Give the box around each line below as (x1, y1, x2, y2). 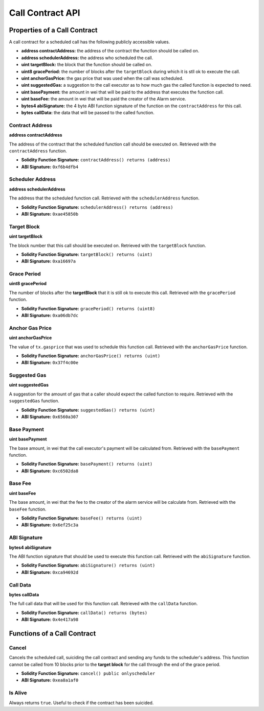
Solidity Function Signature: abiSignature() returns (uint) (21, 563, 155, 568)
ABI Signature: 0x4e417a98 (21, 616, 79, 622)
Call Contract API (9, 7, 80, 18)
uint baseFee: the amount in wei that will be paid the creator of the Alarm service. (21, 96, 186, 102)
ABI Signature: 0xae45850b (21, 211, 79, 217)
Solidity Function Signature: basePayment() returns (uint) (21, 461, 153, 467)
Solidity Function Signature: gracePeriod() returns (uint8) (21, 305, 155, 311)
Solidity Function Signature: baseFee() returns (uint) (21, 515, 143, 521)
